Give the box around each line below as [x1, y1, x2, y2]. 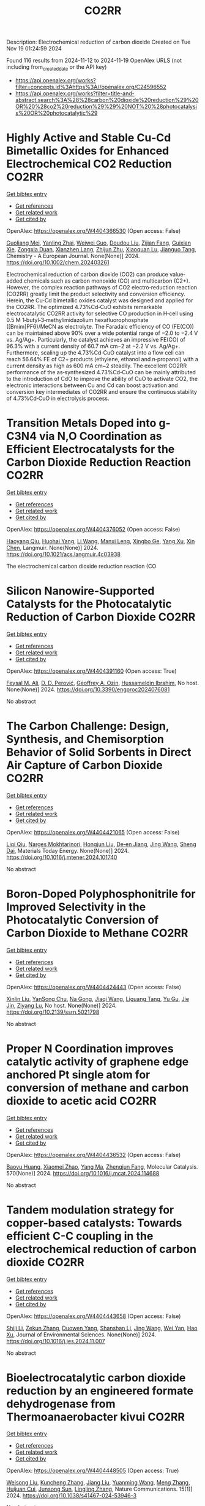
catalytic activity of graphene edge [6, 1054, 189, 1069]
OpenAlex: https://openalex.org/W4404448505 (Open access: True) [6, 1467, 179, 1475]
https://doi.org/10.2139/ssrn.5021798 [6, 1008, 100, 1016]
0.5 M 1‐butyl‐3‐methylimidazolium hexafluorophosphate [6, 316, 149, 323]
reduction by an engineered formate [6, 1384, 194, 1398]
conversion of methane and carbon [6, 1081, 189, 1094]
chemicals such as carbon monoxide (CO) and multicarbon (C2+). [23, 277, 190, 284]
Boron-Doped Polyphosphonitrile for [6, 887, 196, 901]
